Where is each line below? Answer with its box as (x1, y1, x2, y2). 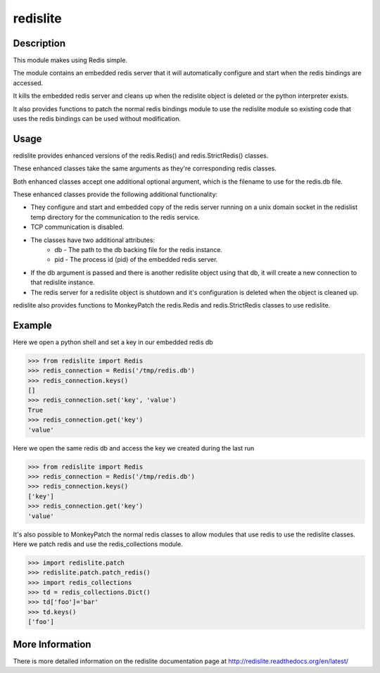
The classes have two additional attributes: (30, 236, 155, 244)
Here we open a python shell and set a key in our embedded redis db (13, 338, 214, 346)
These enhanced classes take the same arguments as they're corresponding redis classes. (13, 164, 277, 172)
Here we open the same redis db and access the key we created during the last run (13, 444, 255, 452)
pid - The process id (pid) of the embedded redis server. (54, 256, 218, 264)
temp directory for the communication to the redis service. (30, 213, 201, 221)
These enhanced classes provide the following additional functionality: (13, 190, 218, 199)
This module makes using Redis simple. (13, 56, 128, 65)
